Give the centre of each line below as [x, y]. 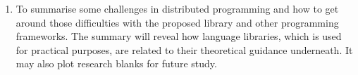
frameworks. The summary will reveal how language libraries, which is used [179, 36]
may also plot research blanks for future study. [116, 63]
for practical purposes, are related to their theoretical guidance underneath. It [184, 49]
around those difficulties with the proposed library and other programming [177, 22]
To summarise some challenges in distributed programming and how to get [177, 8]
